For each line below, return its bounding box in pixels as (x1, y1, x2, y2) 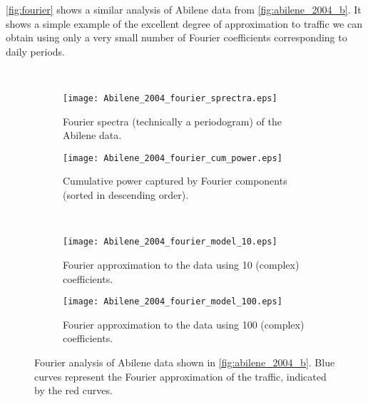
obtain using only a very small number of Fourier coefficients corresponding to (6, 30, 347, 45)
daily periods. (6, 43, 65, 58)
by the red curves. (34, 383, 113, 398)
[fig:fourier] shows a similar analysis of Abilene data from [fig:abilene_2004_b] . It (6, 2, 362, 16)
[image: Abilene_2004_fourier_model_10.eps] (63, 237, 277, 247)
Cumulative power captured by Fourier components (63, 173, 287, 188)
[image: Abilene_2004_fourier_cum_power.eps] (63, 153, 282, 163)
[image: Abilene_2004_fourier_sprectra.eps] (63, 93, 277, 103)
